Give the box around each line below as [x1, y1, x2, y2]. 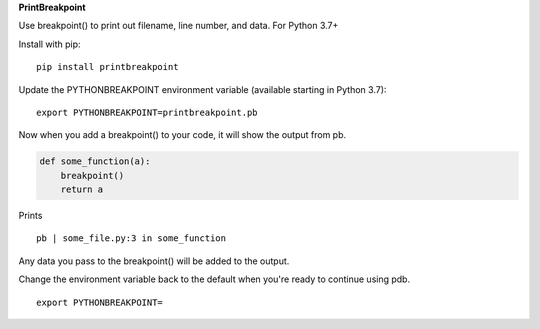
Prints [18, 210, 43, 222]
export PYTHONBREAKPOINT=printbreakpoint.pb [36, 106, 259, 118]
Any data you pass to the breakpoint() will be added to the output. [18, 255, 290, 267]
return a [60, 184, 104, 195]
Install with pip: [18, 38, 81, 50]
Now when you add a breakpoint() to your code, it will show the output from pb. [18, 129, 347, 141]
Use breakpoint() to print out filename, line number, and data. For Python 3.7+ [18, 20, 339, 32]
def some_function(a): [39, 156, 151, 167]
